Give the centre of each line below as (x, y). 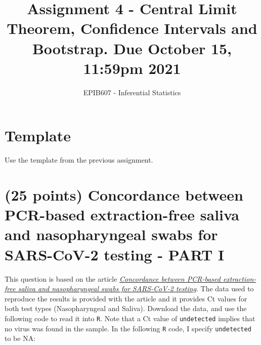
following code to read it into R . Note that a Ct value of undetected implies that (130, 318)
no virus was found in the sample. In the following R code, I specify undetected (128, 328)
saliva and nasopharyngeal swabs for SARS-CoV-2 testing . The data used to (136, 289)
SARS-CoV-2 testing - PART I (115, 254)
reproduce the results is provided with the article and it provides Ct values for (126, 298)
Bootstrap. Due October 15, (132, 48)
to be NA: (20, 338)
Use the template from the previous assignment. (79, 160)
